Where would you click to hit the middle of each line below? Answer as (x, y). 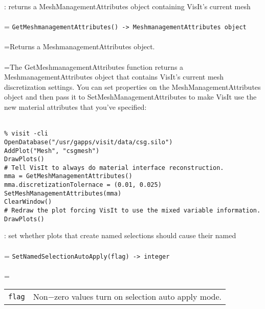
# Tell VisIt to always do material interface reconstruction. (114, 168)
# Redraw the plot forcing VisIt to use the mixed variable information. (132, 211)
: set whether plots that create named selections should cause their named (120, 235)
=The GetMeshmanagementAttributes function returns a (94, 66)
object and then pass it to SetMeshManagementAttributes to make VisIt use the (130, 97)
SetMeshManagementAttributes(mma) (63, 193)
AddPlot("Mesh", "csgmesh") (52, 151)
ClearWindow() (28, 202)
